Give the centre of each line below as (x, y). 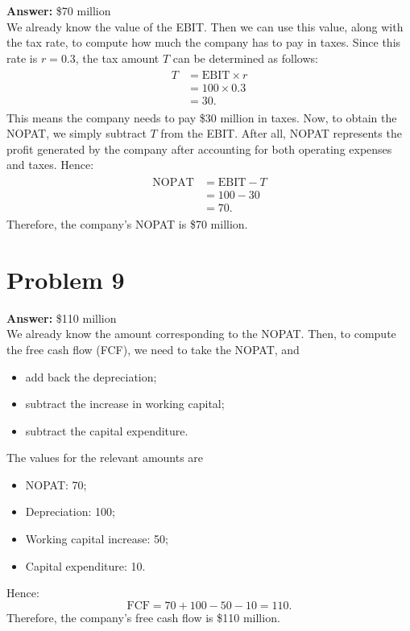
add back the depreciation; (91, 376)
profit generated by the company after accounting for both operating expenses (199, 148)
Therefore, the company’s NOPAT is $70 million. (127, 224)
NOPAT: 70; (56, 484)
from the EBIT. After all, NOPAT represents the (281, 133)
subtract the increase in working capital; (125, 404)
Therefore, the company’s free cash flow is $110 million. (143, 617)
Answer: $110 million (62, 318)
